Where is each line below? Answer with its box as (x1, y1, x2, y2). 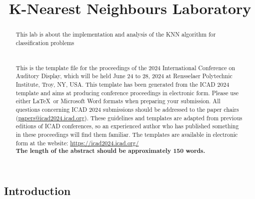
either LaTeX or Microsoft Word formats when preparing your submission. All (15, 97, 220, 105)
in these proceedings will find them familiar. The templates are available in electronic (15, 130, 238, 139)
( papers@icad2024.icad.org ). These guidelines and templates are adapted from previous (15, 113, 242, 122)
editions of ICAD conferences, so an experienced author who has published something (15, 122, 239, 130)
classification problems (15, 38, 74, 47)
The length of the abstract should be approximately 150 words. (15, 146, 205, 155)
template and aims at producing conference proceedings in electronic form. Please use (15, 88, 238, 97)
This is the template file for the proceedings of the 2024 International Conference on (15, 63, 235, 72)
